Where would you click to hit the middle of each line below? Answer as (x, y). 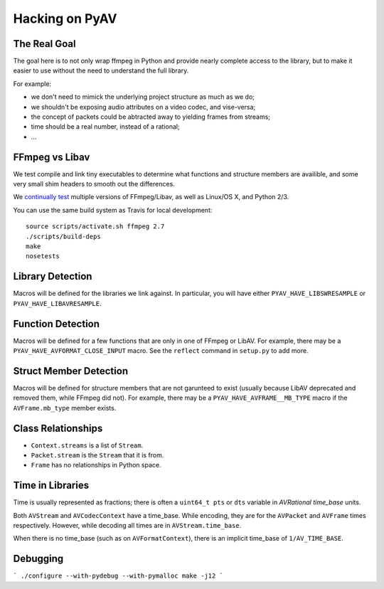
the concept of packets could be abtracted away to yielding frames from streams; (150, 117)
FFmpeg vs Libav (52, 157)
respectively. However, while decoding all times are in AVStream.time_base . (127, 526)
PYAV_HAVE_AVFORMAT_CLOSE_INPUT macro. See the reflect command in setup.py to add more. (161, 351)
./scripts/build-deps (63, 236)
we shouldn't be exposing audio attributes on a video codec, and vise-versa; (143, 107)
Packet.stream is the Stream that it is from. (97, 455)
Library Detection (53, 276)
